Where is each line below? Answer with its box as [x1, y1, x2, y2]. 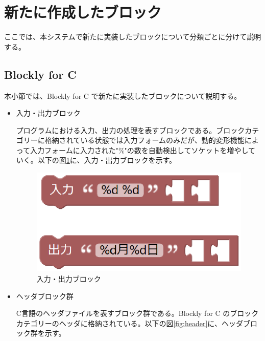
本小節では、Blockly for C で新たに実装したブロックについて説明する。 [4, 90, 242, 101]
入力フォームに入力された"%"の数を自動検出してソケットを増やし [30, 144, 248, 155]
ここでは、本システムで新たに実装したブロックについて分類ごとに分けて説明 [4, 31, 261, 42]
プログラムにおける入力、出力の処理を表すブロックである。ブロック [16, 124, 245, 135]
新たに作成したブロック [4, 2, 162, 23]
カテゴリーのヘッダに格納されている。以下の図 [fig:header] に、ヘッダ [16, 317, 243, 328]
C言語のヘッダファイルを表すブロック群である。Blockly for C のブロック [16, 308, 259, 318]
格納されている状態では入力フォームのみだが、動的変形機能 [44, 135, 245, 145]
